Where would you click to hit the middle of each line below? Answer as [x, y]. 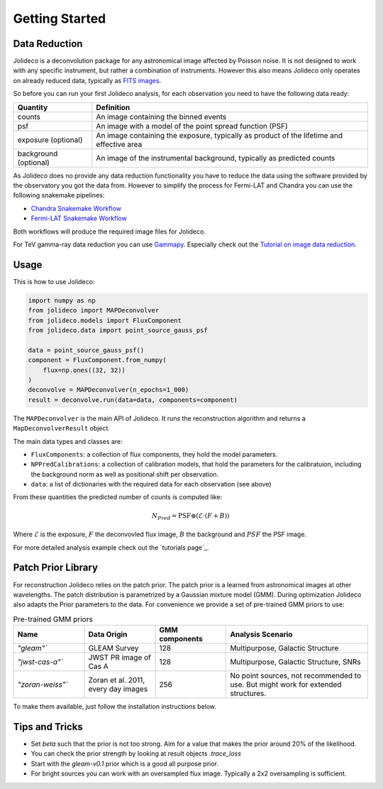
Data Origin [108, 634]
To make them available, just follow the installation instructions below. [115, 707]
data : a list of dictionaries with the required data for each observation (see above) [151, 484]
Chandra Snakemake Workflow [76, 208]
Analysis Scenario [261, 634]
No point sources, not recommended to [296, 676]
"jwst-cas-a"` [40, 662]
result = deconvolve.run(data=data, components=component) [133, 400]
